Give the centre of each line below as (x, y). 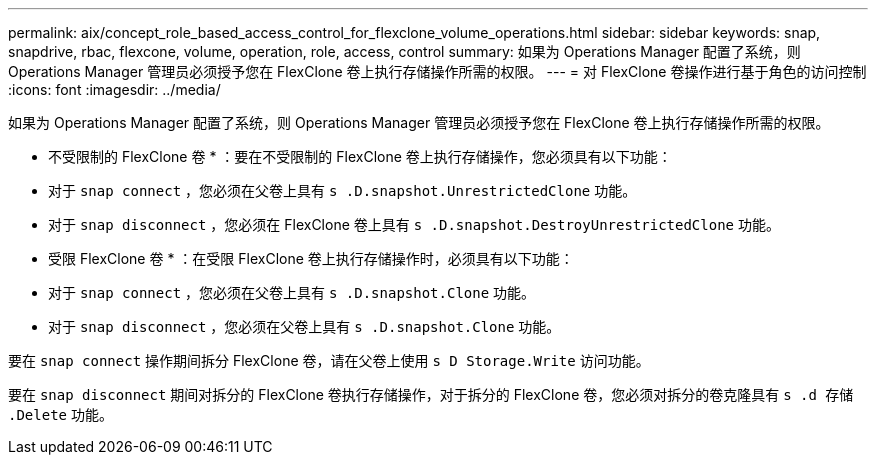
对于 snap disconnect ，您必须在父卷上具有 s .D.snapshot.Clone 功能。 (304, 326)
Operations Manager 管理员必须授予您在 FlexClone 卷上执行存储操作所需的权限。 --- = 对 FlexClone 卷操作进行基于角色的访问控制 (437, 71)
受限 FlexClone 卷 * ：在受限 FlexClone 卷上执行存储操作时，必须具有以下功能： (311, 258)
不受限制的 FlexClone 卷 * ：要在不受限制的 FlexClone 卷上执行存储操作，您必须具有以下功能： (360, 156)
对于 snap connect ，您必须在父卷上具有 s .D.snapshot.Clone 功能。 (292, 292)
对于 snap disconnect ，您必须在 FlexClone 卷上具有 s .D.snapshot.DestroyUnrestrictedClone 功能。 (414, 224)
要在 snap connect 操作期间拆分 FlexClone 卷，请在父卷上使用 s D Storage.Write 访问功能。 (329, 360)
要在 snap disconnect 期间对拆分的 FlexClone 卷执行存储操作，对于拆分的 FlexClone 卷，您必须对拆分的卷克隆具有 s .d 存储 (431, 394)
